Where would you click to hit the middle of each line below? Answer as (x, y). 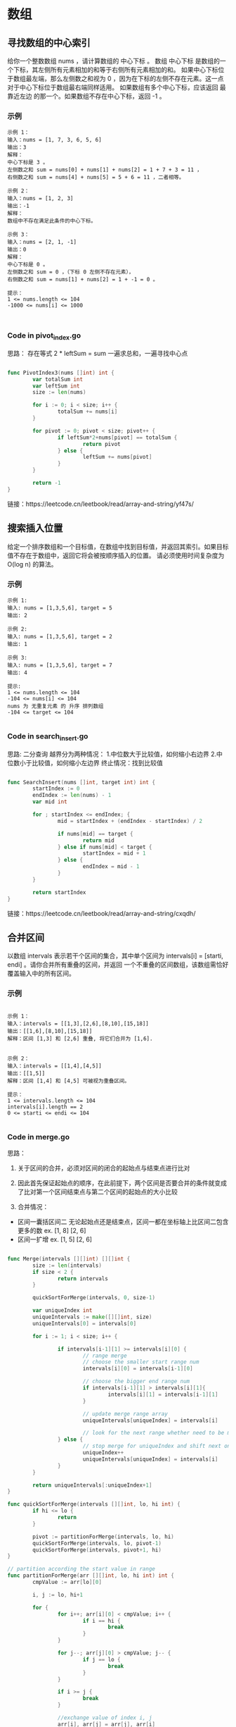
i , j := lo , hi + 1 (58, 1595)
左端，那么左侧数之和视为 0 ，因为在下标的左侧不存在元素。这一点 (127, 79)
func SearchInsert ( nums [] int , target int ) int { (81, 782)
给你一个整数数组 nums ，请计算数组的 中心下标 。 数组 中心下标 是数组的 (113, 61)
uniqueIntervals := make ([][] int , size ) (92, 1317)
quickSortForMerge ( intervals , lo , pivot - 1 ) (97, 1543)
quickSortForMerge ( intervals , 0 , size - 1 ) (94, 1298)
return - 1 (47, 483)
